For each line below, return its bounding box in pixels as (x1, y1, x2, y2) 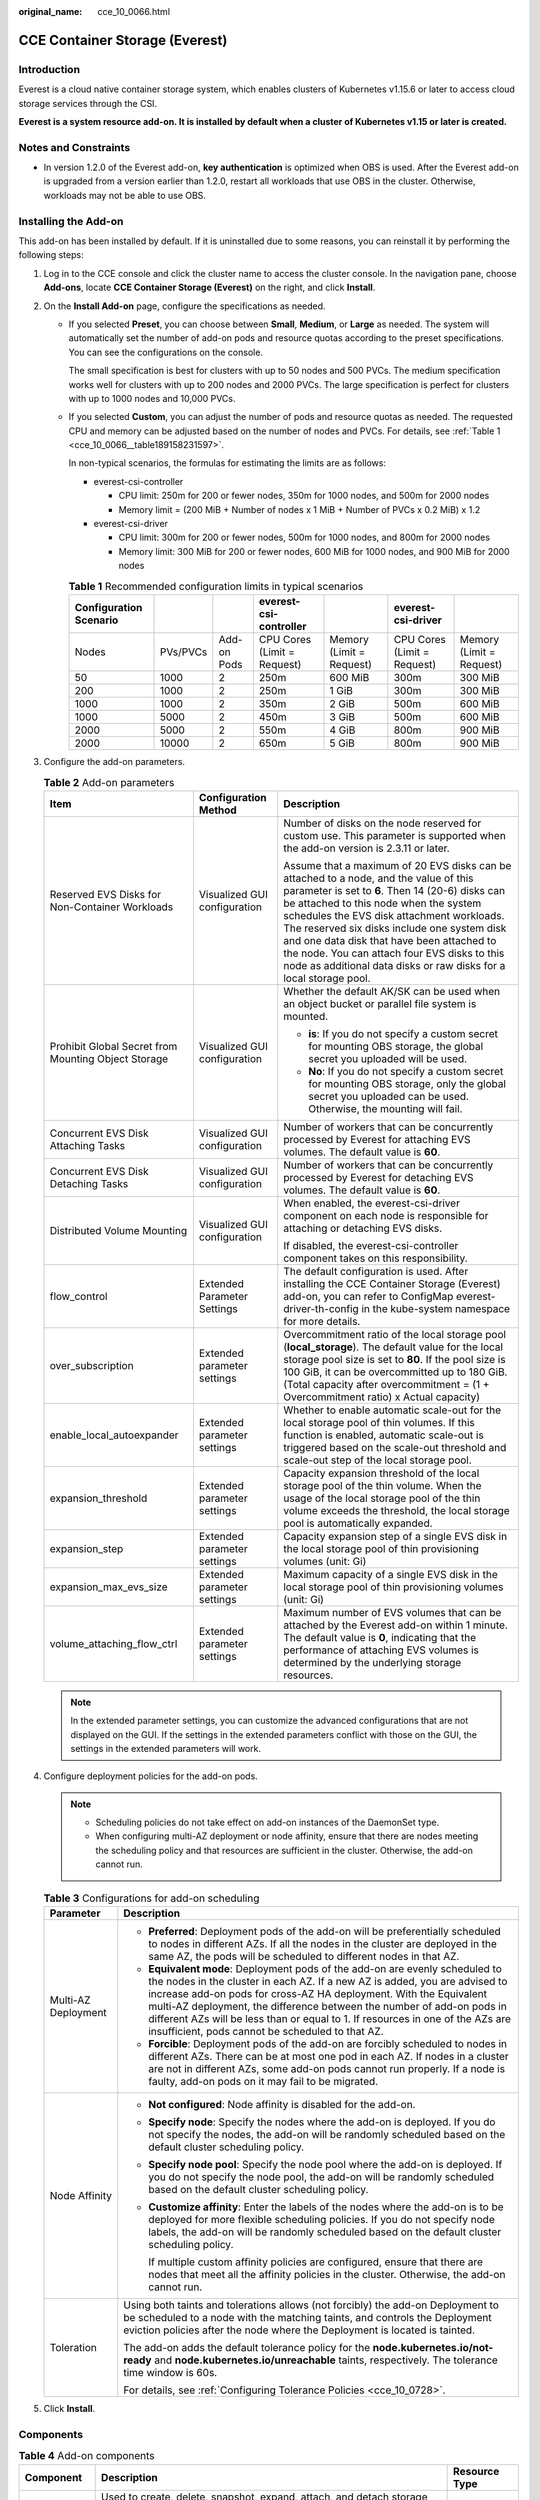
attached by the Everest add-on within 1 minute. (283, 1618, 509, 1632)
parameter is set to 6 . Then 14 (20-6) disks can (283, 883, 505, 897)
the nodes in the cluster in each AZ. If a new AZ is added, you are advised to (148, 1975, 508, 1989)
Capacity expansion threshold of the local (283, 1466, 480, 1480)
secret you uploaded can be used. (308, 1089, 470, 1103)
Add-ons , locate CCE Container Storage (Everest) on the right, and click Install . (43, 281, 376, 294)
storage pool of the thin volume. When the (283, 1478, 482, 1492)
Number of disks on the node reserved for (283, 816, 482, 830)
